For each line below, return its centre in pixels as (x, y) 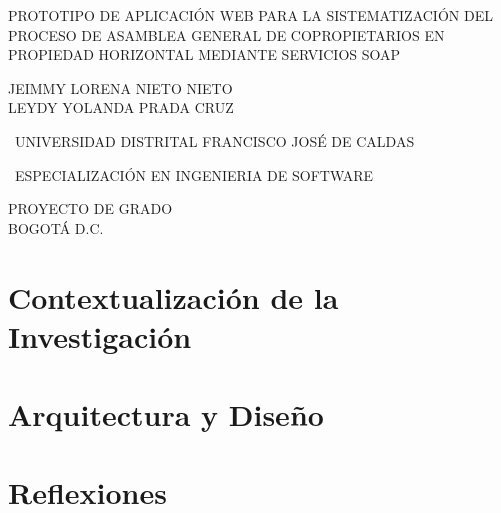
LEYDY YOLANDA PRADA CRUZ (121, 107)
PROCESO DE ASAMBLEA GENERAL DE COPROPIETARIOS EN (226, 34)
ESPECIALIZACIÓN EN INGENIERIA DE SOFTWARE (194, 174)
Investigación (100, 335)
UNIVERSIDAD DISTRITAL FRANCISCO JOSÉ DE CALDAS (214, 140)
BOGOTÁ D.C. (56, 227)
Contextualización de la (173, 296)
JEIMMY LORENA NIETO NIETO (120, 87)
